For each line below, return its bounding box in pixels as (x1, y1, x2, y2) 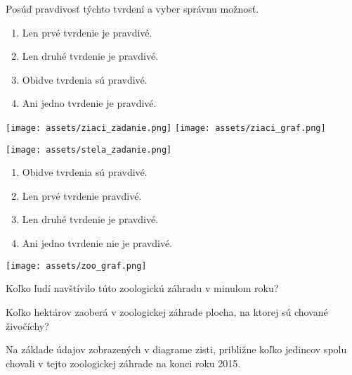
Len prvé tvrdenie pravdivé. (22, 188, 142, 203)
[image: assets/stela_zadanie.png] (6, 144, 172, 155)
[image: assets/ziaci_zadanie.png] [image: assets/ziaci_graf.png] (6, 122, 326, 133)
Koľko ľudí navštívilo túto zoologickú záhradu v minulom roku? (6, 281, 279, 295)
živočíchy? (6, 318, 49, 333)
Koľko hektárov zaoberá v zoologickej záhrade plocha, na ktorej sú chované (6, 304, 328, 319)
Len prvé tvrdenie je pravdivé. (22, 25, 152, 39)
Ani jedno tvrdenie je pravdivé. (22, 96, 157, 110)
